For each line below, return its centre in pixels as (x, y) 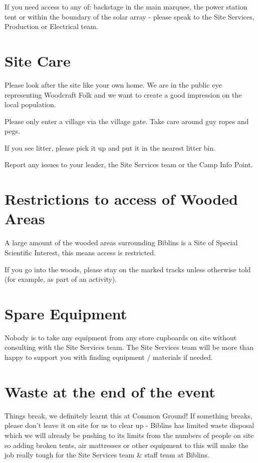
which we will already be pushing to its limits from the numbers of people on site (129, 435)
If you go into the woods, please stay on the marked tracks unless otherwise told (128, 269)
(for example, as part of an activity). (61, 279)
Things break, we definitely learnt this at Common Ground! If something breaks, (128, 415)
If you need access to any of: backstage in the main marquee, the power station (126, 7)
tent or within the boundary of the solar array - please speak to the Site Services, (130, 16)
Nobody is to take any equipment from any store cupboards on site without (121, 337)
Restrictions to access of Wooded (121, 199)
